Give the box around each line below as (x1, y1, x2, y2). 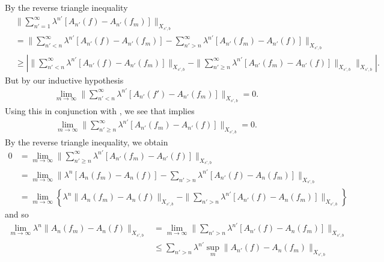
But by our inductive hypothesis (5, 73, 124, 86)
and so (5, 208, 29, 221)
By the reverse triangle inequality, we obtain (5, 135, 168, 148)
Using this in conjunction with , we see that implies (5, 105, 195, 117)
